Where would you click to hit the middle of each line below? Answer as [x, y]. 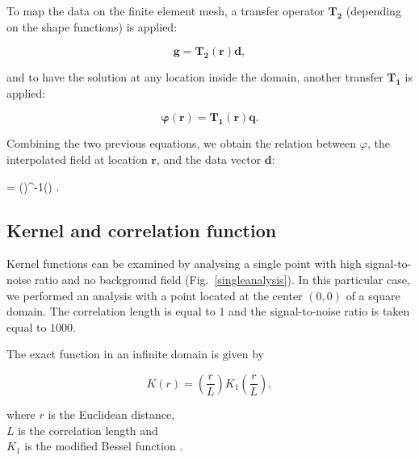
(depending [373, 10]
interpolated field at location [77, 159]
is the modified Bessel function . [104, 446]
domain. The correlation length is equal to [111, 311]
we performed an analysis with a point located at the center [155, 295]
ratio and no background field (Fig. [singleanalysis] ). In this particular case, [222, 279]
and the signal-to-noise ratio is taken [319, 311]
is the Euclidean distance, [111, 414]
